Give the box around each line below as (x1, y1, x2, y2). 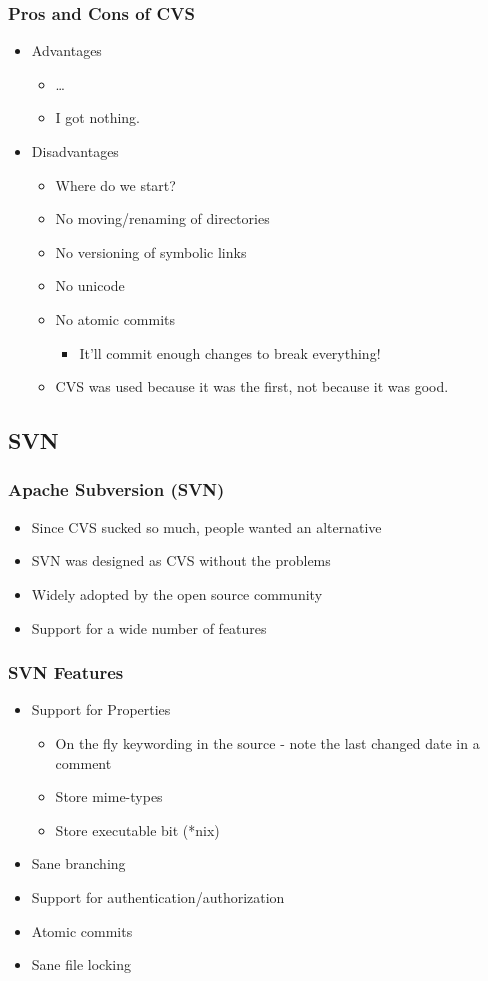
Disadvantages (31, 141, 119, 161)
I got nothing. (55, 107, 140, 128)
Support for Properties (31, 699, 171, 720)
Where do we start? (55, 174, 176, 195)
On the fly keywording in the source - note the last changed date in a (55, 732, 480, 753)
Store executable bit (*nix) (55, 819, 220, 840)
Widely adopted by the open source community (31, 583, 323, 604)
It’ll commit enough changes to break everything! (79, 342, 381, 363)
